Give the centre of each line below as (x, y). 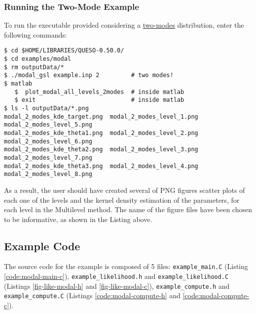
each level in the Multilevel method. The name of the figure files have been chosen (128, 209)
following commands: (36, 34)
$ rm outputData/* (34, 67)
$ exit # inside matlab (99, 100)
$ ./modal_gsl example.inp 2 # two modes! (89, 75)
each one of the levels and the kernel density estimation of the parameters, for (122, 200)
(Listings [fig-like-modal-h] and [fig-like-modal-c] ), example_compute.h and (117, 286)
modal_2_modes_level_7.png (48, 157)
